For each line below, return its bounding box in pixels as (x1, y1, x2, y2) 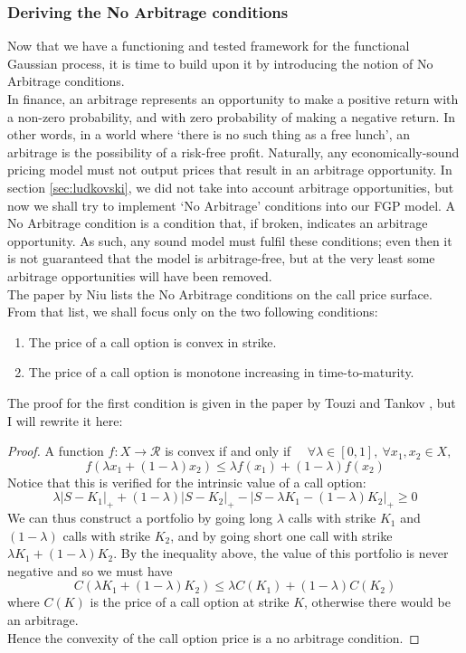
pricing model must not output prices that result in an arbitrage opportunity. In (7, 160, 452, 179)
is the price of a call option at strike (90, 592, 290, 611)
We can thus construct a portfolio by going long (7, 508, 273, 527)
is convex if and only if (165, 441, 291, 460)
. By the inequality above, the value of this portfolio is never (113, 544, 449, 563)
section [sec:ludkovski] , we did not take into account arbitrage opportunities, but (7, 177, 454, 196)
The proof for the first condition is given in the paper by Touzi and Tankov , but (7, 393, 456, 412)
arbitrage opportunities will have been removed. (7, 266, 272, 285)
